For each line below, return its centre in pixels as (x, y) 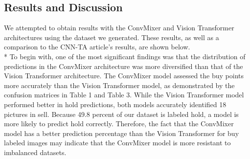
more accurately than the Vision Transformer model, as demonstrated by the (119, 85)
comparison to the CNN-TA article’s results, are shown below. (97, 47)
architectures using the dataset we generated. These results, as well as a (112, 37)
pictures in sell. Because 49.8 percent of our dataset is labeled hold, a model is (121, 114)
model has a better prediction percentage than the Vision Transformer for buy (122, 133)
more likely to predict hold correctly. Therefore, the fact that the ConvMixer (119, 124)
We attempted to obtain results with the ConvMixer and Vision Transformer (119, 28)
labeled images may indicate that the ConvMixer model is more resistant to (117, 143)
